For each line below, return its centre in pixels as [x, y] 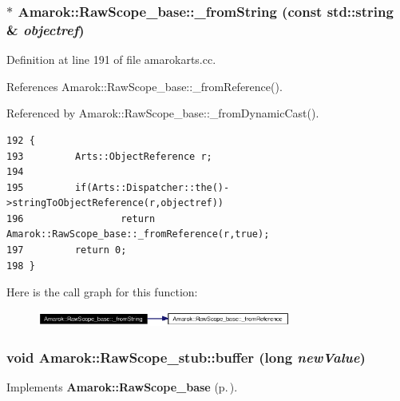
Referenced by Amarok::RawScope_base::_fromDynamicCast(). [163, 113]
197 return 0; [67, 250]
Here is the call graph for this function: [102, 292]
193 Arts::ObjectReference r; [109, 156]
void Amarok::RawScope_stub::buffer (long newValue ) [186, 357]
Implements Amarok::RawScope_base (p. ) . [122, 386]
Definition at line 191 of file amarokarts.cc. [111, 60]
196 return [81, 218]
